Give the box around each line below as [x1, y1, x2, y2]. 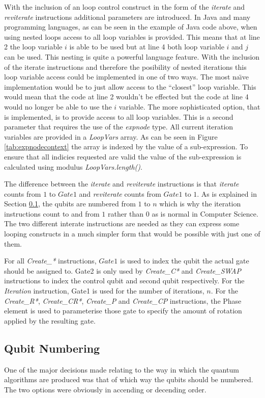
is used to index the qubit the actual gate [120, 255, 249, 266]
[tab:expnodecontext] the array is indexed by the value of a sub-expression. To [4, 141, 248, 152]
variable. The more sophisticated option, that [119, 101, 260, 112]
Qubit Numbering [4, 340, 100, 356]
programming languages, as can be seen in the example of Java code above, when [4, 21, 257, 32]
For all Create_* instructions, [4, 255, 97, 266]
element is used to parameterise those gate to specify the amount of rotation [4, 305, 242, 316]
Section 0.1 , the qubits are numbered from [4, 198, 136, 209]
